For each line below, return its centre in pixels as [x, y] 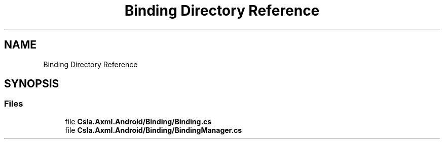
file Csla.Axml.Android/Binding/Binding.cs [138, 121]
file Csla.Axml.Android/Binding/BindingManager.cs [154, 130]
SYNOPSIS [32, 84]
